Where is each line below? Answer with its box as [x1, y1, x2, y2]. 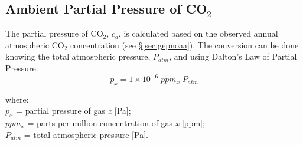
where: [5, 93, 29, 105]
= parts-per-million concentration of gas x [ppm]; [27, 117, 205, 129]
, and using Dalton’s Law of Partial [169, 50, 297, 62]
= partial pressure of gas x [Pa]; [16, 104, 131, 117]
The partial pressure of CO [5, 27, 103, 39]
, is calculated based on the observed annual [118, 27, 278, 39]
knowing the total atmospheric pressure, [5, 50, 151, 62]
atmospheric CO [5, 38, 64, 51]
